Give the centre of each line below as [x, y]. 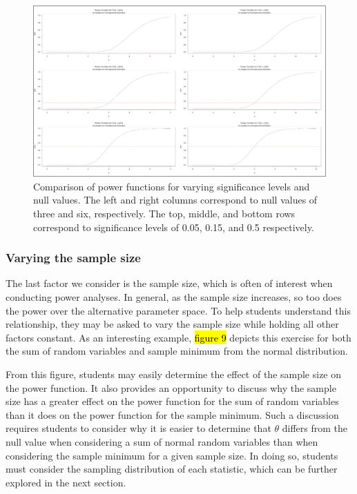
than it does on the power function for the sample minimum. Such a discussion [172, 414]
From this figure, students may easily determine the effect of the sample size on [174, 374]
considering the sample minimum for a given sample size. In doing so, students [172, 455]
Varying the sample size [73, 258]
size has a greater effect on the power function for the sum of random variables [172, 401]
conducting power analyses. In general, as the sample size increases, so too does [174, 297]
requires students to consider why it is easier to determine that [138, 428]
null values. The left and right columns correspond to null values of [175, 200]
